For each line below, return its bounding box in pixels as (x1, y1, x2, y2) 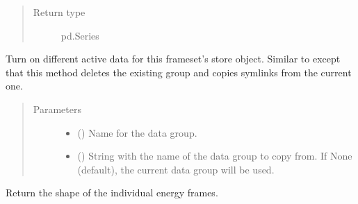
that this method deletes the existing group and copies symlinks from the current (6, 65, 352, 79)
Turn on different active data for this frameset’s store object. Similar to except (6, 51, 341, 66)
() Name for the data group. (77, 125, 197, 139)
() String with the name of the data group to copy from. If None (77, 148, 352, 163)
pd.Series (60, 28, 99, 42)
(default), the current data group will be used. (77, 162, 275, 176)
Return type (33, 5, 86, 19)
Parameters (33, 101, 81, 116)
